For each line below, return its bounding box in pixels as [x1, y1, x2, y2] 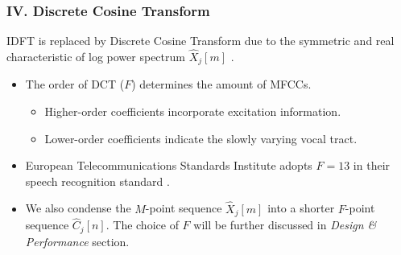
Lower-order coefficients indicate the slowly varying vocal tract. [44, 130, 358, 146]
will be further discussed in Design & [193, 216, 377, 233]
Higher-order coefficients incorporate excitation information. [44, 103, 341, 120]
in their [353, 157, 391, 174]
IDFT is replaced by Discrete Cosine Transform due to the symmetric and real [6, 32, 395, 49]
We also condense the [25, 199, 131, 216]
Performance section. [25, 232, 130, 249]
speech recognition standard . [25, 172, 170, 189]
